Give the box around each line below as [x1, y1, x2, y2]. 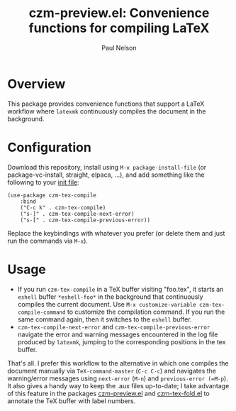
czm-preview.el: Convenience [28, 5, 210, 21]
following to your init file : [7, 177, 79, 186]
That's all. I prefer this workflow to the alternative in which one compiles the [7, 358, 229, 367]
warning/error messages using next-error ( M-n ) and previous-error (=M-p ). [7, 374, 228, 383]
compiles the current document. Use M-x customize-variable [17, 300, 196, 308]
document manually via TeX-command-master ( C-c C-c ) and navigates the [7, 366, 217, 375]
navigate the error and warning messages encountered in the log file [17, 330, 218, 339]
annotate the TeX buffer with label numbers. [7, 396, 136, 405]
